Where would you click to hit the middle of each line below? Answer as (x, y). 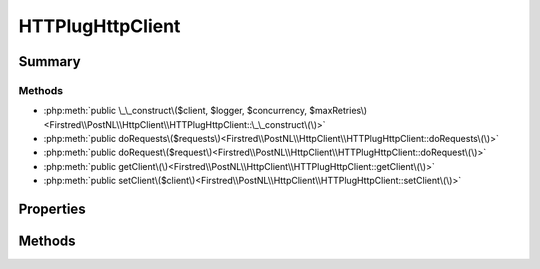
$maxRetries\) (338, 111)
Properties (52, 209)
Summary (49, 61)
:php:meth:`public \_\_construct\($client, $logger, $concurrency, (175, 111)
